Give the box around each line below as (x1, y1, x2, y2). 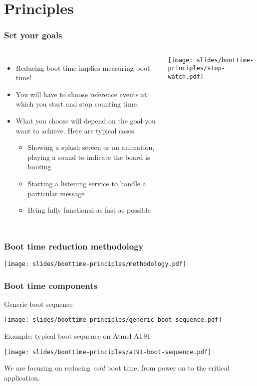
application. (4, 372, 40, 383)
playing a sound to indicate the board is (27, 151, 150, 162)
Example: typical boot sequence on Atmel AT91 (4, 331, 151, 341)
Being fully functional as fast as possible (27, 205, 151, 215)
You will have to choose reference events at (15, 89, 147, 99)
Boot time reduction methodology (4, 240, 144, 252)
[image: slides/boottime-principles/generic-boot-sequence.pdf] (4, 316, 222, 324)
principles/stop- (168, 65, 225, 72)
